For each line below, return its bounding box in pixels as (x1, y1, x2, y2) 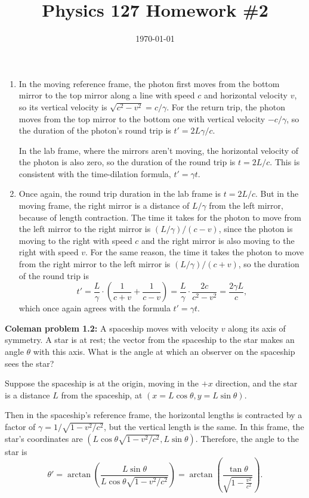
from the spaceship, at (61, 388, 143, 401)
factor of (5, 420, 36, 432)
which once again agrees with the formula (18, 302, 171, 314)
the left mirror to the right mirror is (18, 222, 151, 235)
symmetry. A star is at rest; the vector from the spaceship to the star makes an (5, 333, 295, 346)
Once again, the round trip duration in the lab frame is (18, 187, 221, 200)
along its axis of (228, 321, 286, 334)
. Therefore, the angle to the (195, 432, 299, 444)
